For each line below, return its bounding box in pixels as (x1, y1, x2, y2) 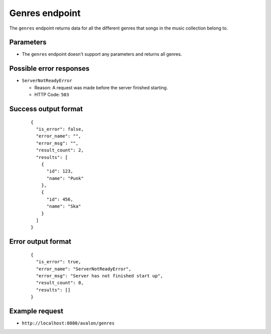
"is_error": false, (36, 126, 84, 132)
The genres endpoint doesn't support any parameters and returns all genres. (22, 51, 182, 57)
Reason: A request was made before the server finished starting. (34, 84, 168, 90)
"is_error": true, (36, 259, 81, 265)
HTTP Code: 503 (34, 92, 69, 98)
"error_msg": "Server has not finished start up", (36, 273, 163, 278)
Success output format (9, 104, 83, 113)
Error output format (9, 237, 72, 246)
